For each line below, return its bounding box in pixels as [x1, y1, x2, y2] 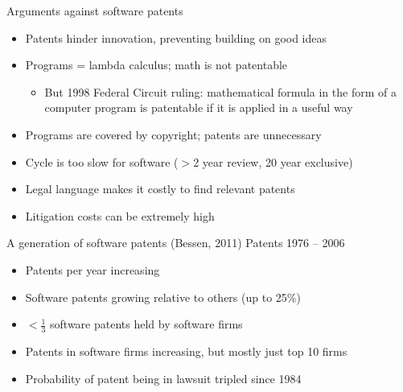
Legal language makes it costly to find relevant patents [25, 180, 295, 197]
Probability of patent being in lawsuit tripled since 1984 [25, 369, 302, 386]
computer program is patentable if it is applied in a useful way [44, 99, 353, 116]
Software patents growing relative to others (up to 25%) [25, 288, 301, 305]
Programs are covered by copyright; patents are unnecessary [25, 126, 322, 142]
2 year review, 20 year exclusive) [193, 153, 353, 170]
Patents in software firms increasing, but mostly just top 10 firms [25, 342, 347, 359]
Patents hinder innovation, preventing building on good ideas [25, 29, 327, 46]
